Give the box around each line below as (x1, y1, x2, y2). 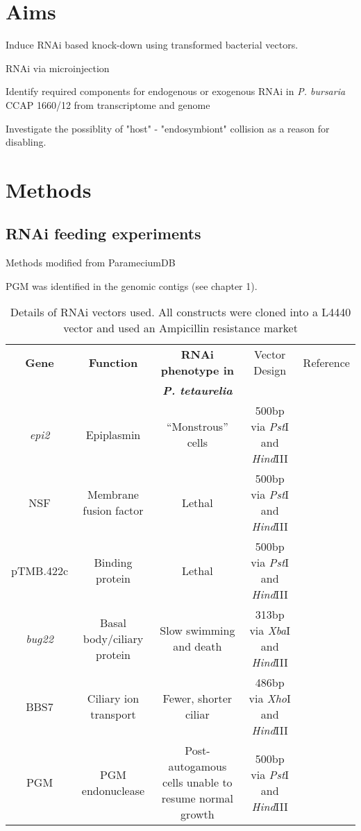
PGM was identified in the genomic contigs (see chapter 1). (6, 278, 258, 293)
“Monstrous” (167, 418, 228, 435)
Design (253, 362, 287, 379)
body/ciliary (83, 630, 144, 646)
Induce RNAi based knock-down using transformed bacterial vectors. (6, 37, 299, 52)
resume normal (161, 790, 233, 807)
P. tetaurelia (162, 382, 233, 399)
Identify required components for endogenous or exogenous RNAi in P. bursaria (6, 84, 346, 98)
